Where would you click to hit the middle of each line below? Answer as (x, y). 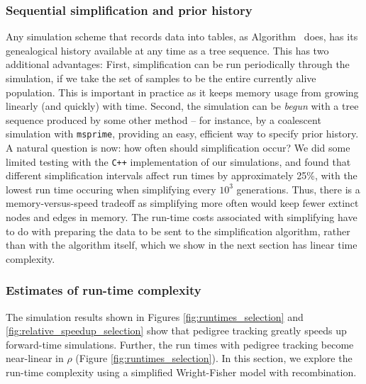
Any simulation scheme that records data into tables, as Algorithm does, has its (182, 36)
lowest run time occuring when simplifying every (111, 189)
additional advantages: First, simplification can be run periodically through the (178, 64)
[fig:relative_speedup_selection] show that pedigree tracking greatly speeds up (176, 331)
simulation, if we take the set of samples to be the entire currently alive (161, 78)
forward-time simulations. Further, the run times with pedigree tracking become (180, 344)
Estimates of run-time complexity (104, 290)
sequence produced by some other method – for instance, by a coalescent (163, 119)
